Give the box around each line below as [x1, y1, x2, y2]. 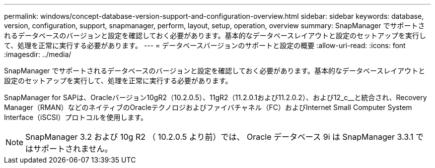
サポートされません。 [33, 144, 113, 154]
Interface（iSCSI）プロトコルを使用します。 [4, 113, 148, 121]
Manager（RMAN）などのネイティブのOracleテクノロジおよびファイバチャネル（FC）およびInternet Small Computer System [4, 103, 412, 112]
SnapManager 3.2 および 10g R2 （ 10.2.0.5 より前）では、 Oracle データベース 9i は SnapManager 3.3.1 [25, 132, 414, 142]
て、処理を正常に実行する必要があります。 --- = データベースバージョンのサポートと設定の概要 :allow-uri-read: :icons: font [4, 41, 406, 50]
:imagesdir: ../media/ [4, 50, 72, 58]
